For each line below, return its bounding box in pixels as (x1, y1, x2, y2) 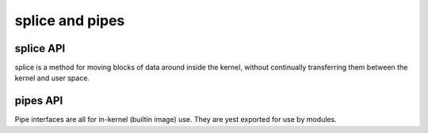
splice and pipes (14, 12, 125, 29)
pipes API (14, 94, 63, 108)
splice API (14, 42, 66, 55)
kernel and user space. (14, 73, 90, 83)
